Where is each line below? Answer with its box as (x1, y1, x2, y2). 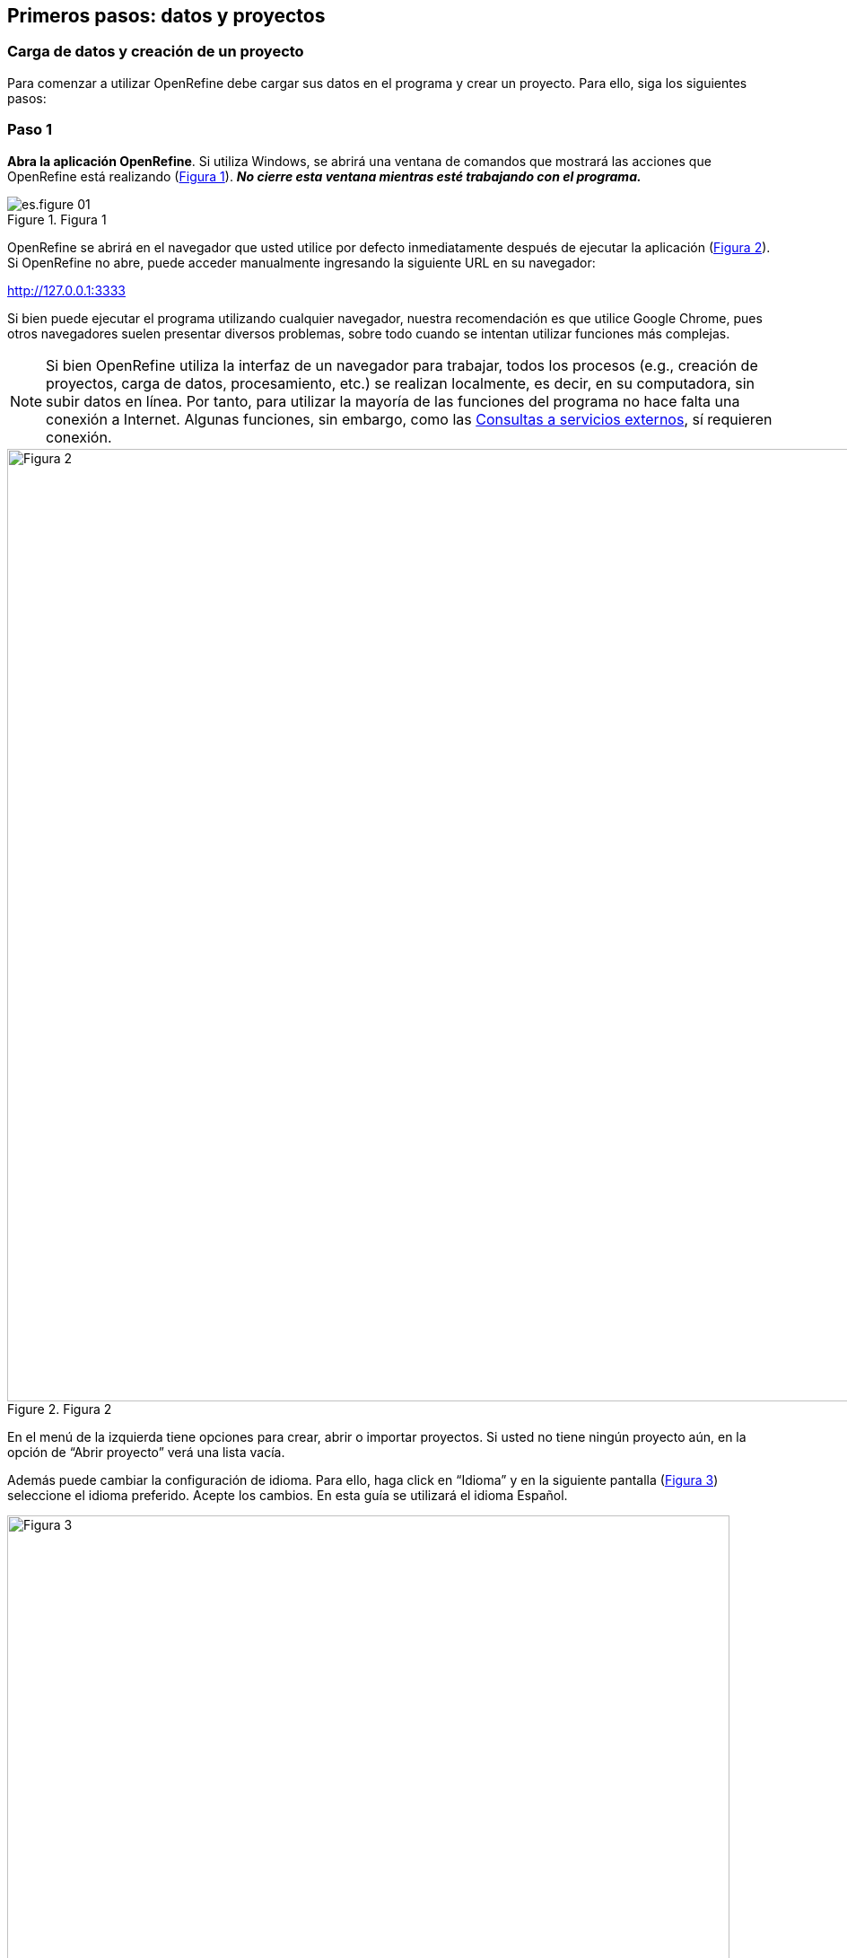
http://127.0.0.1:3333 (7, 282, 126, 298)
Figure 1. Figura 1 (7, 211, 107, 227)
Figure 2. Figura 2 (7, 1400, 112, 1417)
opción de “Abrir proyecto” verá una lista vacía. (7, 1444, 285, 1460)
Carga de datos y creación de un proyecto (7, 42, 304, 61)
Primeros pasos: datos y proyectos (7, 4, 326, 27)
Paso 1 (7, 120, 53, 139)
